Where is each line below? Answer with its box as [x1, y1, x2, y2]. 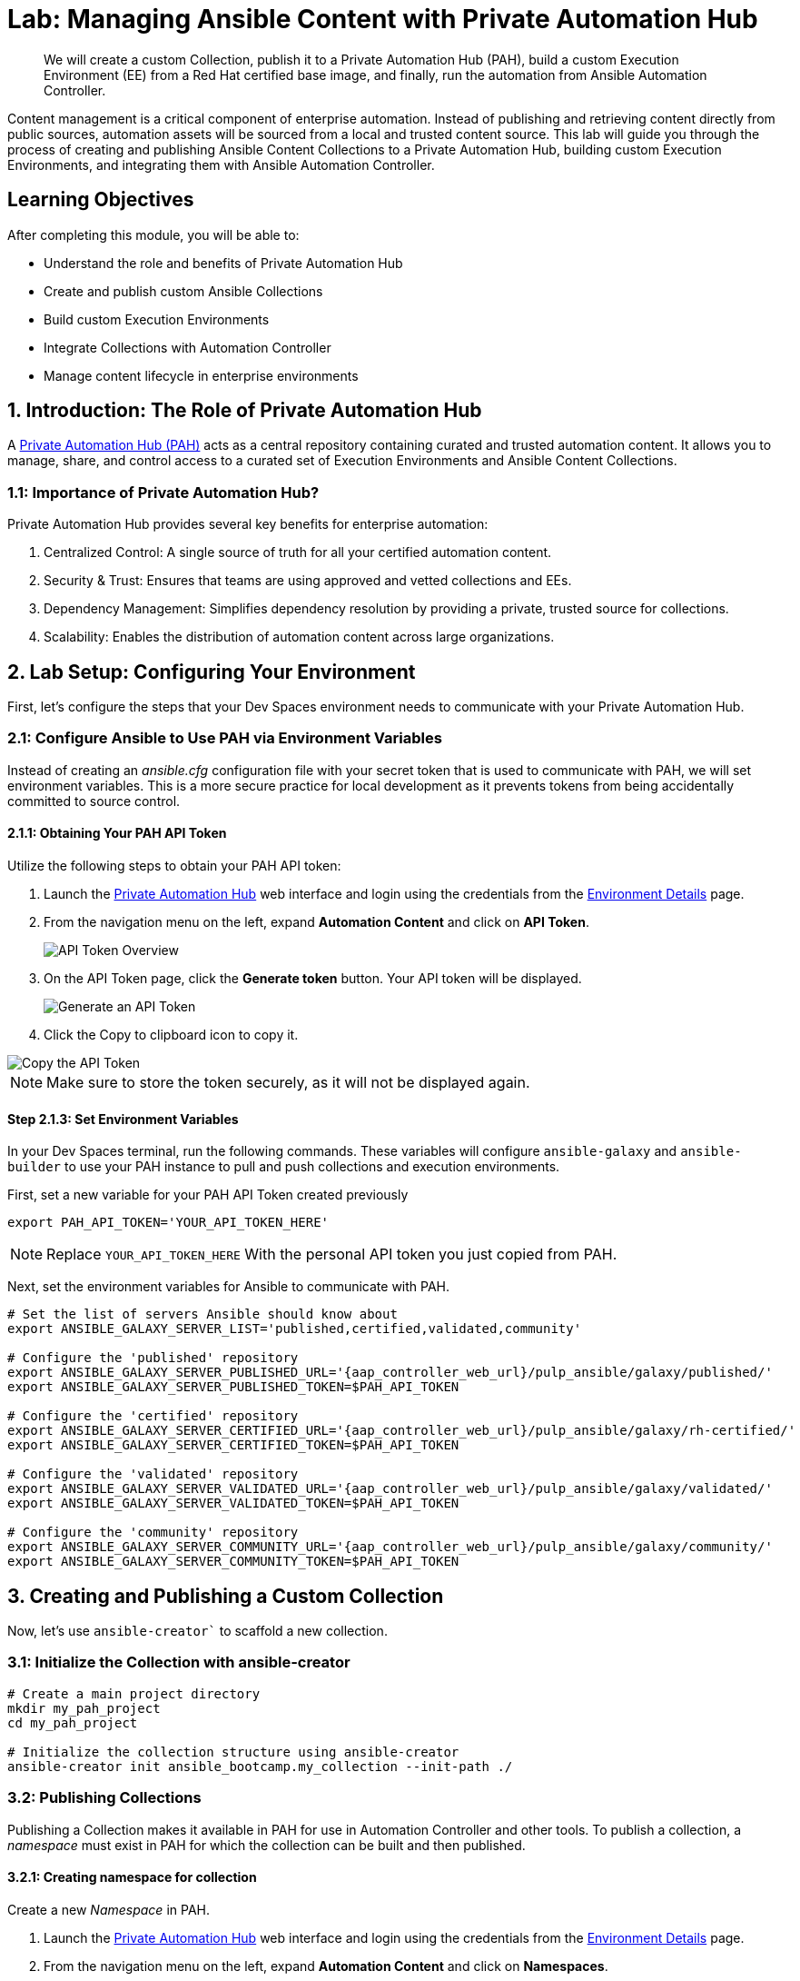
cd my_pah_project [7, 1715, 138, 1730]
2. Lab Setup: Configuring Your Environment [7, 660, 416, 683]
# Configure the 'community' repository [7, 1525, 299, 1540]
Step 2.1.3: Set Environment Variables [7, 1110, 239, 1127]
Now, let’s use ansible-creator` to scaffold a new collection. [7, 1623, 388, 1639]
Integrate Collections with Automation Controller [44, 339, 331, 355]
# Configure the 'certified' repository [7, 1409, 299, 1424]
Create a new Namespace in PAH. [7, 1901, 210, 1917]
